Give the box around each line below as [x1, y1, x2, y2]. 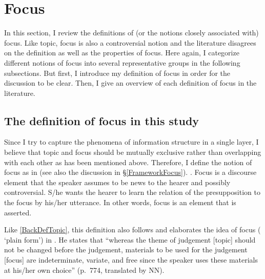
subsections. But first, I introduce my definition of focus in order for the [4, 67, 231, 78]
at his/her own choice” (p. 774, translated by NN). [4, 264, 165, 275]
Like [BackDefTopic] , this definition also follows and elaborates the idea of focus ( [4, 224, 261, 235]
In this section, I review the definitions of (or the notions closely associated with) [4, 27, 259, 38]
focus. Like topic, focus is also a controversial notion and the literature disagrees [4, 37, 256, 48]
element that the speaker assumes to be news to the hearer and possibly [4, 176, 231, 187]
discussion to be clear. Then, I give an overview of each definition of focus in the [4, 77, 257, 88]
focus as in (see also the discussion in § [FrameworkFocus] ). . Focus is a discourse [4, 167, 257, 177]
